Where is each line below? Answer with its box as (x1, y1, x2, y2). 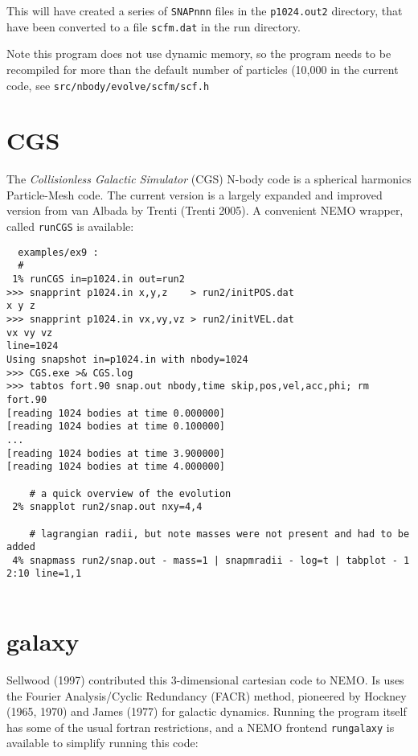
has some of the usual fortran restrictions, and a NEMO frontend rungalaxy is (6, 718, 395, 735)
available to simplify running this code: (6, 734, 199, 751)
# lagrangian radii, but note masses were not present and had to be (29, 528, 410, 540)
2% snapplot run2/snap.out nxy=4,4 (12, 501, 203, 513)
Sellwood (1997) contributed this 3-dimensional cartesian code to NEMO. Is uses (6, 671, 404, 688)
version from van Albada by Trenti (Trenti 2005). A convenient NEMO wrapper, (6, 202, 404, 219)
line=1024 (6, 340, 59, 352)
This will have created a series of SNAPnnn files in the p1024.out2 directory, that (6, 2, 403, 18)
